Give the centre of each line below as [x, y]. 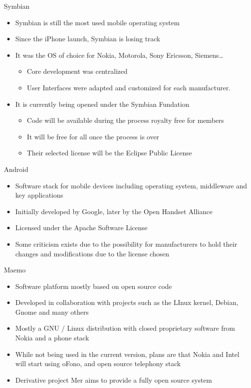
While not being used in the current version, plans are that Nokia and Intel [127, 354]
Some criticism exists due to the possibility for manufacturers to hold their [126, 244]
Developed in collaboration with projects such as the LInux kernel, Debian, [127, 302]
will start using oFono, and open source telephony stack [98, 363]
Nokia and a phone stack [52, 338]
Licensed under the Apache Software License [81, 228]
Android [16, 169]
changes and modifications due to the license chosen [92, 253]
